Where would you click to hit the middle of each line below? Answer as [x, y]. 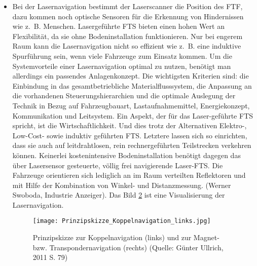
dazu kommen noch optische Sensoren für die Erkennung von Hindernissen [128, 16]
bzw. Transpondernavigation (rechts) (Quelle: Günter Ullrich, [128, 247]
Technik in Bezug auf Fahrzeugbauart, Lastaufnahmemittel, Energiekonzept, [131, 105]
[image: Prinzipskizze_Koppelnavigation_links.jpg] [122, 221]
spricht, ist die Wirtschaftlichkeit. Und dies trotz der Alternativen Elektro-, [130, 125]
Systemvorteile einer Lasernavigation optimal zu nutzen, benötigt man [122, 66]
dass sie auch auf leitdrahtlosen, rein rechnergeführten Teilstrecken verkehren [132, 145]
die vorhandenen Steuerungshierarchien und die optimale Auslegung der [124, 96]
